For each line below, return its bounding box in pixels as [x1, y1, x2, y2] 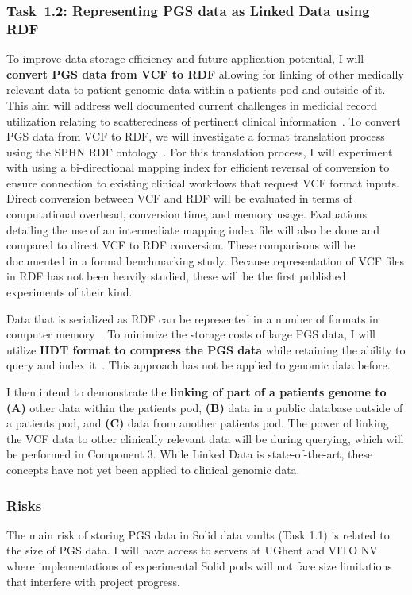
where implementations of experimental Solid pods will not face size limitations [6, 557, 392, 574]
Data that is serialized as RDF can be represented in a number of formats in [6, 310, 379, 326]
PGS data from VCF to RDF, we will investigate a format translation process [6, 128, 385, 145]
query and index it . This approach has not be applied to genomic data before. [6, 357, 391, 373]
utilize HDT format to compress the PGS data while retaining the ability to [6, 341, 406, 357]
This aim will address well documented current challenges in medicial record [6, 96, 377, 113]
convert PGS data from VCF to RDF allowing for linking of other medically [6, 65, 404, 82]
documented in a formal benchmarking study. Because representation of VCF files [6, 252, 404, 269]
